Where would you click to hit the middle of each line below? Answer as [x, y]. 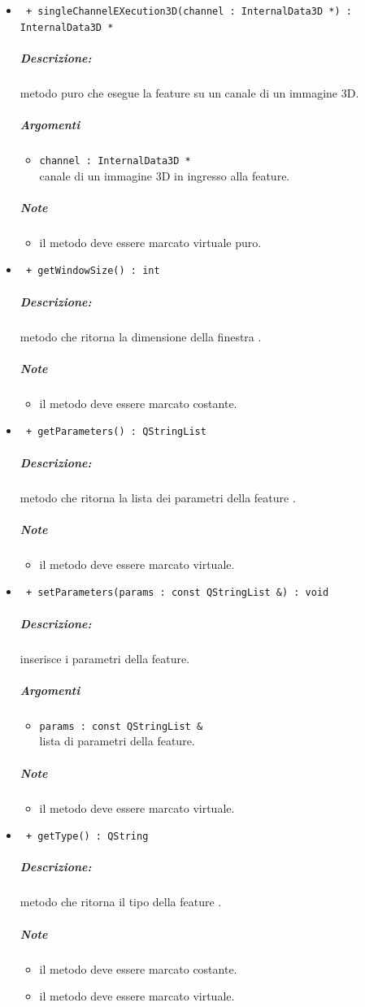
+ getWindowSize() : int [93, 271]
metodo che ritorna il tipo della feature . [121, 902]
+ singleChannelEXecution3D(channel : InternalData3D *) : [189, 11]
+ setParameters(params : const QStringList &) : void [177, 593]
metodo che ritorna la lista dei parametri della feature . [158, 497]
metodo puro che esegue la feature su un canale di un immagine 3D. [189, 92]
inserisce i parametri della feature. [105, 658]
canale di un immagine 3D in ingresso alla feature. [165, 175]
